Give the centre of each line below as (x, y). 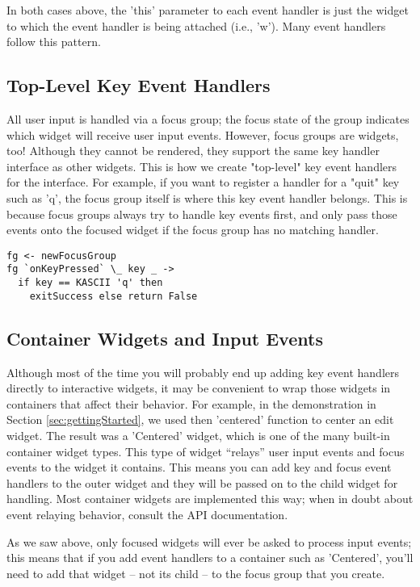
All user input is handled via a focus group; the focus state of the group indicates (208, 118)
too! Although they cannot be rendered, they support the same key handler (193, 151)
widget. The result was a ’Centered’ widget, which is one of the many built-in (198, 435)
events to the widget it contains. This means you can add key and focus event (199, 467)
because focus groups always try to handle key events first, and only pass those (202, 214)
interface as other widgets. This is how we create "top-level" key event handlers (202, 166)
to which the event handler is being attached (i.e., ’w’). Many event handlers (196, 25)
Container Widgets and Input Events (165, 338)
